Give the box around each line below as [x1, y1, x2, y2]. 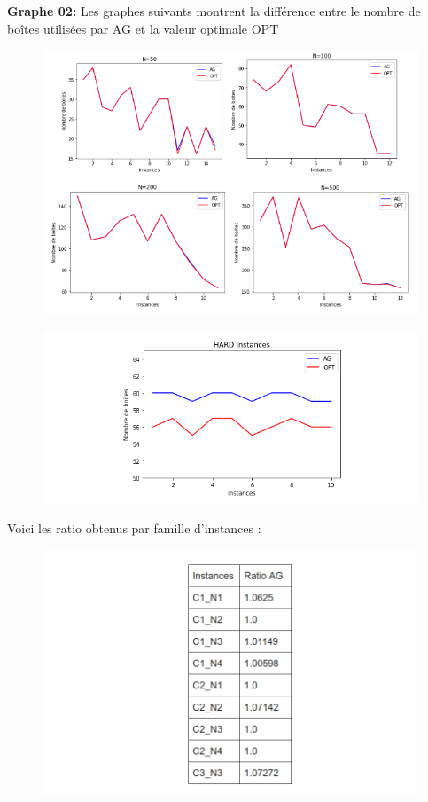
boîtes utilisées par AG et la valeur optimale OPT [7, 19, 279, 37]
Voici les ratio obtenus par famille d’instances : [7, 518, 261, 537]
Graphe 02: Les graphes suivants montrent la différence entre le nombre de [7, 2, 421, 20]
